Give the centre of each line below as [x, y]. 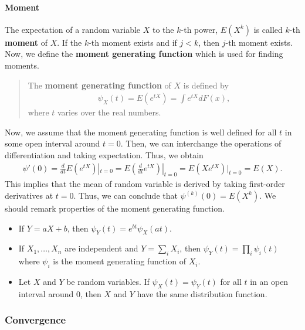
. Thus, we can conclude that [126, 195]
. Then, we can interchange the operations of [201, 143]
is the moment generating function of [120, 261]
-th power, [199, 29]
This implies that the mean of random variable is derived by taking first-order [145, 184]
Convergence [35, 320]
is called [268, 29]
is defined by [206, 85]
